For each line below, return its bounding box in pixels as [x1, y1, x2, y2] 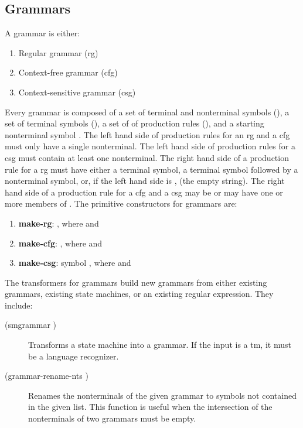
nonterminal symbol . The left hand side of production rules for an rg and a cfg [5, 128, 290, 141]
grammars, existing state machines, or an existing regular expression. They [5, 287, 274, 300]
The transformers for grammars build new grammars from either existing [5, 276, 267, 288]
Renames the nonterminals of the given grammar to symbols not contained [28, 389, 297, 401]
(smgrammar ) [5, 319, 57, 331]
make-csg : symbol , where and [18, 256, 131, 269]
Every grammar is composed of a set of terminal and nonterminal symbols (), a [5, 105, 290, 118]
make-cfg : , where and [18, 237, 103, 249]
